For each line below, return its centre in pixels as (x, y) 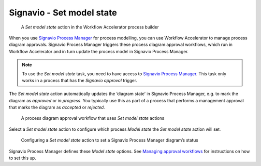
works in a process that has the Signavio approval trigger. (80, 80)
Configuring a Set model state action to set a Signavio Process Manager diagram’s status (109, 140)
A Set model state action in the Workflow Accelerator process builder (90, 27)
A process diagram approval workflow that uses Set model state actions (93, 118)
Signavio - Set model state (63, 13)
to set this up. (22, 158)
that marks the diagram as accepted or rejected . (57, 107)
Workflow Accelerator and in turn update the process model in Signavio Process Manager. (99, 51)
